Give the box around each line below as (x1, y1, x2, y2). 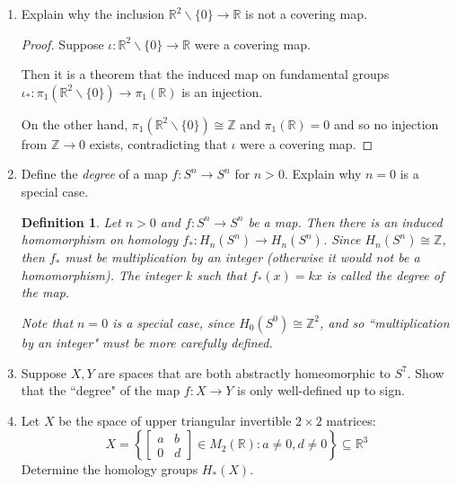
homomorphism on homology (21, 230, 179, 249)
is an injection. (181, 82, 263, 101)
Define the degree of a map (21, 164, 168, 183)
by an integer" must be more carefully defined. (21, 332, 273, 351)
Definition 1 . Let (21, 212, 121, 231)
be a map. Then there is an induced (248, 212, 443, 231)
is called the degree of (326, 265, 444, 284)
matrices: (326, 410, 376, 429)
